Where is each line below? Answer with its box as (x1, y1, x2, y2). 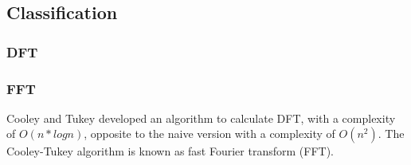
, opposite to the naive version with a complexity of (84, 125, 335, 142)
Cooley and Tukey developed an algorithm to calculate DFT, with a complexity (6, 109, 396, 126)
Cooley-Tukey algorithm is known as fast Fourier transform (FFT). (6, 143, 334, 159)
